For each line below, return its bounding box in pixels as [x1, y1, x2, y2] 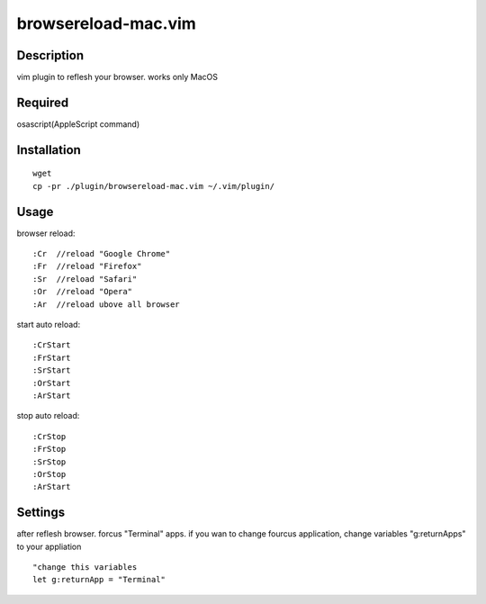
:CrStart [32, 340, 71, 350]
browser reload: [16, 228, 76, 239]
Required [16, 95, 69, 110]
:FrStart [32, 352, 71, 363]
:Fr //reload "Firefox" [32, 261, 142, 272]
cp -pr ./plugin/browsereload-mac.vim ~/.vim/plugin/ [32, 181, 274, 191]
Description [16, 48, 85, 63]
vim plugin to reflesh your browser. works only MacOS [16, 72, 219, 83]
